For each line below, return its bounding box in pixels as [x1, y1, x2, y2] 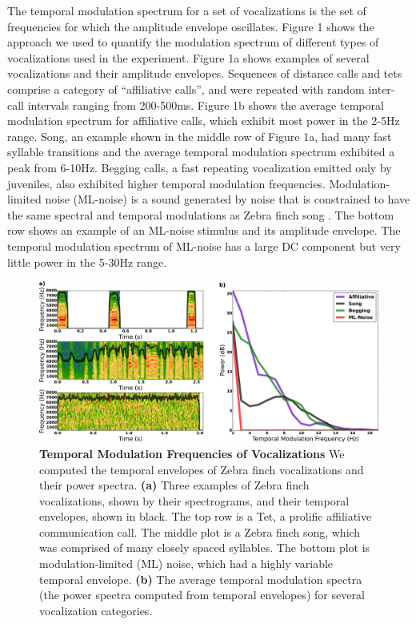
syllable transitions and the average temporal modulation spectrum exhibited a [7, 143, 395, 160]
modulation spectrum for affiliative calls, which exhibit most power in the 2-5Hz [7, 112, 400, 129]
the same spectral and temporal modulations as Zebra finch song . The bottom [7, 206, 394, 223]
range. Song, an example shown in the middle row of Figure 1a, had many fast [7, 127, 392, 144]
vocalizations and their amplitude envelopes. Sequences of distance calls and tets [7, 65, 402, 82]
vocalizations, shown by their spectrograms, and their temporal [39, 492, 350, 509]
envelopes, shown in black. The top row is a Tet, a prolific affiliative [39, 508, 372, 525]
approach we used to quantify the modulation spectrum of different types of [7, 34, 379, 50]
